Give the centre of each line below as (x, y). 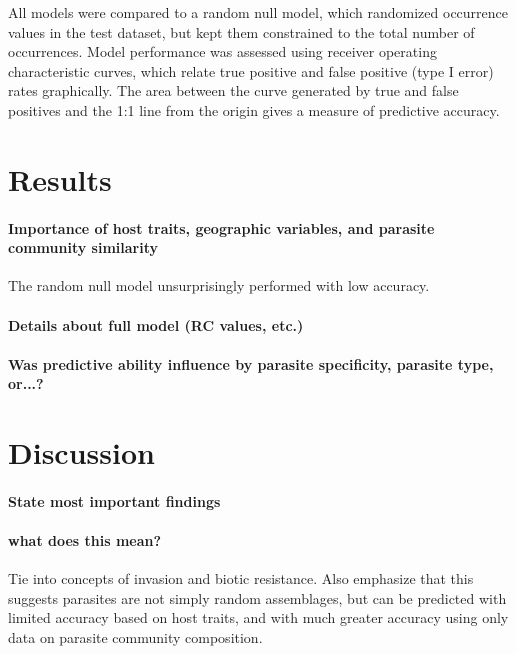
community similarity (83, 247)
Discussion (81, 452)
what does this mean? (85, 540)
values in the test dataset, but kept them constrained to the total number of (241, 31)
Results (60, 178)
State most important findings (114, 500)
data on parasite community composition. (135, 637)
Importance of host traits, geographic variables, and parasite (221, 227)
